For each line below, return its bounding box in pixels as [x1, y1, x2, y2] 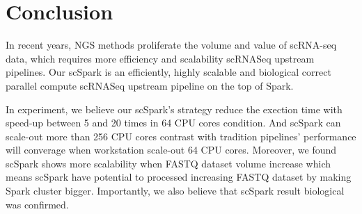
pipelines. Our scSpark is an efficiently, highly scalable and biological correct [6, 65, 331, 79]
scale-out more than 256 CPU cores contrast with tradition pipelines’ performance [6, 129, 356, 143]
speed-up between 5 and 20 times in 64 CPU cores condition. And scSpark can [6, 115, 341, 130]
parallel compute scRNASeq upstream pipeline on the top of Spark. [6, 78, 294, 92]
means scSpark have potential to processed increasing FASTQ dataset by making [6, 170, 352, 184]
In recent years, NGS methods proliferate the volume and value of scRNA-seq [6, 38, 337, 52]
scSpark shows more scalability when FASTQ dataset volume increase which [6, 156, 331, 170]
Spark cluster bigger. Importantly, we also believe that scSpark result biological [6, 183, 345, 198]
